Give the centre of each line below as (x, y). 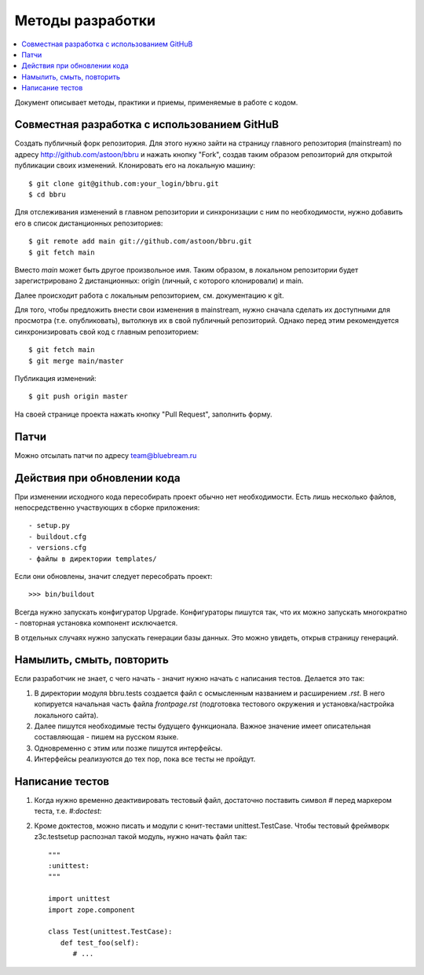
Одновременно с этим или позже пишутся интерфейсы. (128, 748)
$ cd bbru (47, 194)
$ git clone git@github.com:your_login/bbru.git (124, 183)
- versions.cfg (58, 548)
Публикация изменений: (56, 379)
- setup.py (49, 526)
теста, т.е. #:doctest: (68, 811)
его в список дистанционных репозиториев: (89, 223)
